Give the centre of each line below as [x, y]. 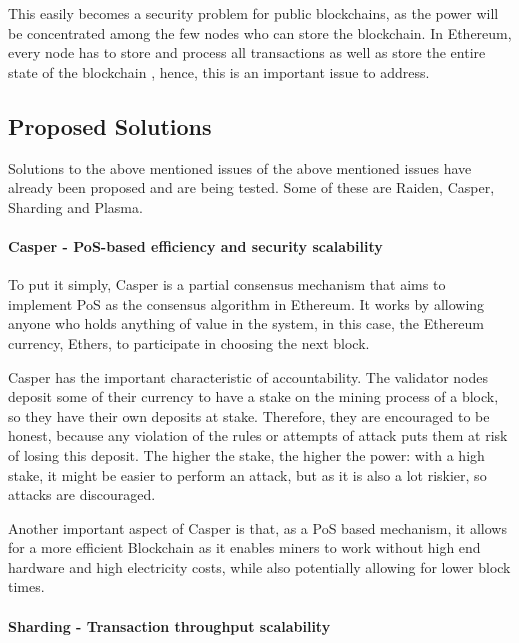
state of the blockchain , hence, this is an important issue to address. [219, 71]
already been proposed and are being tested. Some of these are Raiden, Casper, [251, 187]
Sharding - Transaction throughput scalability [169, 625]
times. [26, 586]
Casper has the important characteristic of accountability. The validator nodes [248, 376]
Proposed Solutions [110, 125]
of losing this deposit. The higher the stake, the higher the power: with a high [246, 454]
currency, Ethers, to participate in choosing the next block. [189, 342]
